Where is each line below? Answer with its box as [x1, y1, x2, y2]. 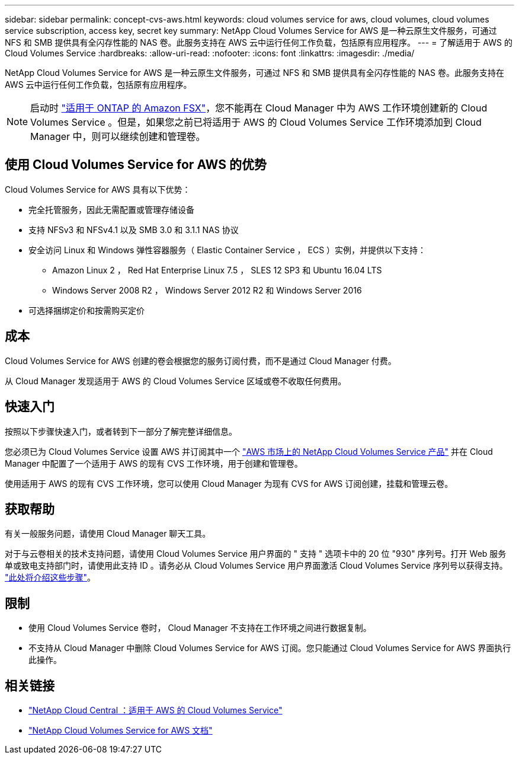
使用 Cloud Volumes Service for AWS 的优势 [5, 157, 267, 173]
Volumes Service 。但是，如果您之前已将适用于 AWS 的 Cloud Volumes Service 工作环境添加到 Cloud [30, 116, 482, 128]
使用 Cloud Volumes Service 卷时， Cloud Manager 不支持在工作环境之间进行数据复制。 [28, 623, 371, 633]
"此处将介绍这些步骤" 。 [5, 572, 96, 583]
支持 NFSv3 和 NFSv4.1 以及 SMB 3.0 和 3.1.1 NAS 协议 [28, 224, 239, 235]
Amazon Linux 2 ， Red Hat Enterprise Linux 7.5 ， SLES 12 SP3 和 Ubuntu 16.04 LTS [52, 264, 382, 275]
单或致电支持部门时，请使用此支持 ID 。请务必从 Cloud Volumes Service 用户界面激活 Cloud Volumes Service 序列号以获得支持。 [5, 560, 508, 571]
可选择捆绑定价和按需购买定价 [28, 305, 145, 315]
